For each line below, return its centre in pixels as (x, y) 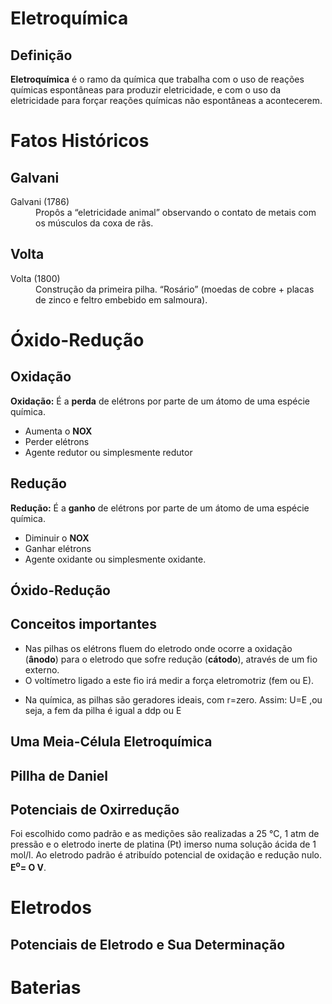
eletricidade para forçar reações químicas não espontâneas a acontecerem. (166, 100)
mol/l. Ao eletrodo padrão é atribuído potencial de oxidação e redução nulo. (166, 855)
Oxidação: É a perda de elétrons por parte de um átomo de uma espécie (160, 401)
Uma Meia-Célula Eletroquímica (111, 742)
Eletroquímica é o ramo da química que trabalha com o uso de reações (157, 79)
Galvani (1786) (40, 201)
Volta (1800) (35, 278)
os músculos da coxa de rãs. (94, 223)
